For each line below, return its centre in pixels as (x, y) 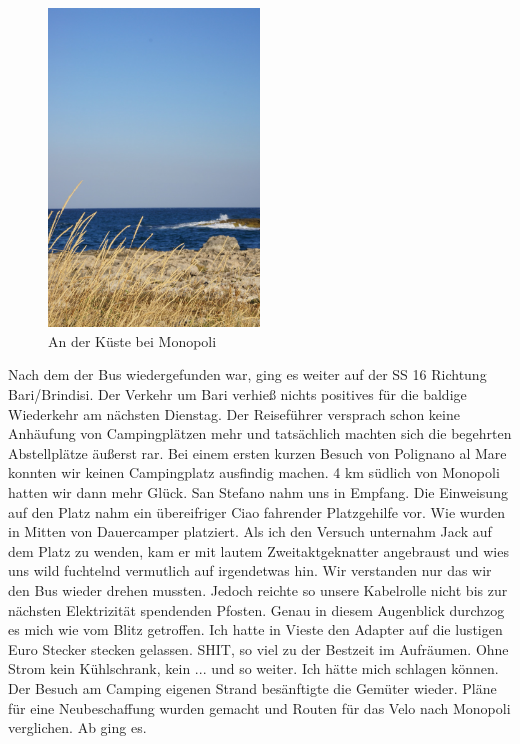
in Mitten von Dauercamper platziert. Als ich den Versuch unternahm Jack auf (250, 531)
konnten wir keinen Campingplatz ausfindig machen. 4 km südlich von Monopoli (254, 472)
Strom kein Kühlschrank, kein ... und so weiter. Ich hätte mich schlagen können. (253, 668)
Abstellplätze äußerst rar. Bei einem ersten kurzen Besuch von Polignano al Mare (257, 452)
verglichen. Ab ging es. (77, 727)
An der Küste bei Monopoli (132, 340)
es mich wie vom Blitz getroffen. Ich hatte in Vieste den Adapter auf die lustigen (255, 629)
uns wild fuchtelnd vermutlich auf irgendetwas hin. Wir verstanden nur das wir (250, 570)
